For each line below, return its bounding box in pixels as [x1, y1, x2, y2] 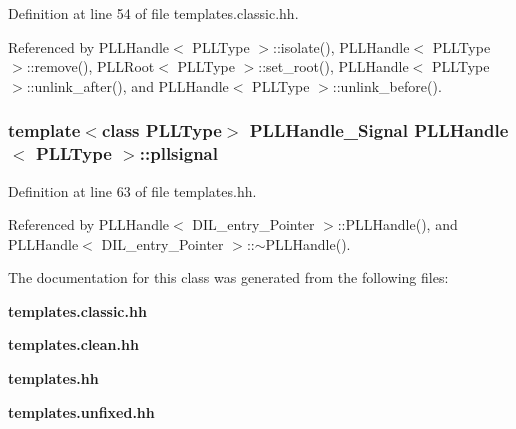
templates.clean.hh [8, 334, 139, 355]
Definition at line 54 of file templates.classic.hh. [8, 3, 299, 23]
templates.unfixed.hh [8, 401, 155, 422]
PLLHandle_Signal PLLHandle [249, 118, 509, 143]
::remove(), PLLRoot [26, 56, 155, 77]
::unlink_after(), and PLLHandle [26, 75, 229, 96]
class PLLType [101, 118, 222, 143]
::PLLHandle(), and [337, 214, 458, 235]
